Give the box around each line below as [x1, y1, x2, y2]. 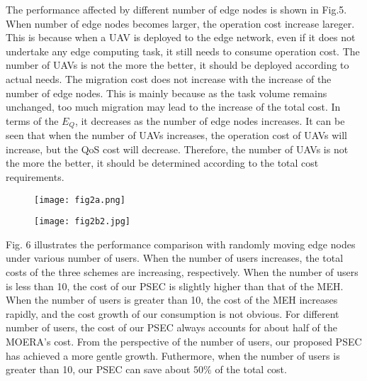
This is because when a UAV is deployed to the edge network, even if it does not [6, 30, 356, 45]
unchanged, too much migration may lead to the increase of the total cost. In [6, 99, 341, 114]
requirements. [6, 169, 64, 184]
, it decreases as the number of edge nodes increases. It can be [74, 113, 345, 128]
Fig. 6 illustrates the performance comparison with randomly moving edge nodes [6, 236, 356, 251]
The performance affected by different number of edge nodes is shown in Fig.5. [6, 2, 347, 16]
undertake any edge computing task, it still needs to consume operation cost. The [6, 43, 360, 58]
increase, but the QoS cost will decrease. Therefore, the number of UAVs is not [6, 141, 349, 156]
